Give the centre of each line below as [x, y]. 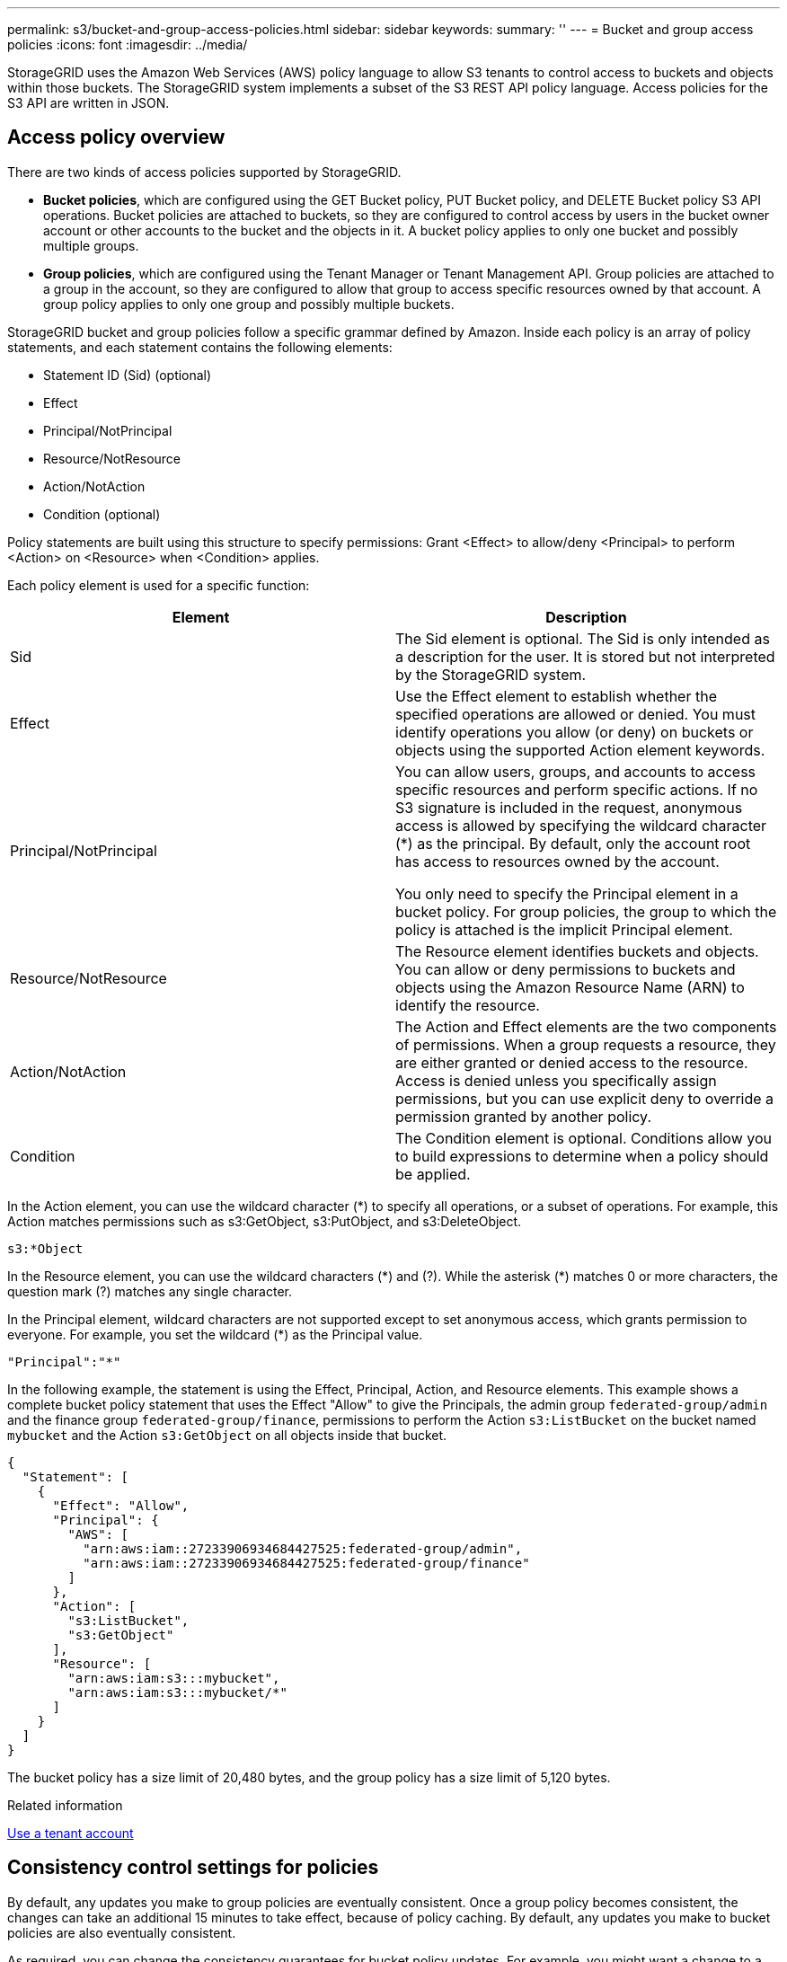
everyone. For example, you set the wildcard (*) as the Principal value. [215, 1334]
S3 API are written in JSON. [88, 103]
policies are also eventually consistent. [122, 1932]
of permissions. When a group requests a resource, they [586, 1044]
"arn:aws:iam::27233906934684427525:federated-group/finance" [306, 1563]
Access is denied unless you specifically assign [556, 1080]
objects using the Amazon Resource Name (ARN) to [570, 987]
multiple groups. [91, 245]
